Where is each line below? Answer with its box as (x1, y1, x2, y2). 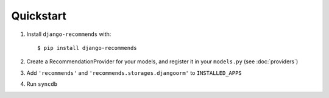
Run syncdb (26, 80, 58, 88)
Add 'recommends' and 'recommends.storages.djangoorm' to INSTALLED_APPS (26, 69, 242, 76)
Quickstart (11, 9, 67, 23)
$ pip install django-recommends (37, 44, 137, 51)
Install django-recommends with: (26, 30, 111, 38)
